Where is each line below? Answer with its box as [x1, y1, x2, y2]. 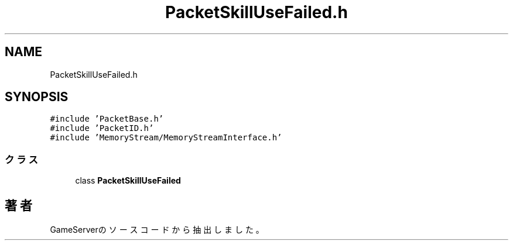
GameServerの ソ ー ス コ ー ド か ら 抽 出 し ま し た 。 [50, 225, 264, 235]
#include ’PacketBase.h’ [50, 114, 164, 124]
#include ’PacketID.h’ [50, 123, 154, 133]
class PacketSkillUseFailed [75, 175, 181, 186]
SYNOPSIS [5, 89, 69, 105]
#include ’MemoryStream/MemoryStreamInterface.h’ [50, 133, 282, 143]
